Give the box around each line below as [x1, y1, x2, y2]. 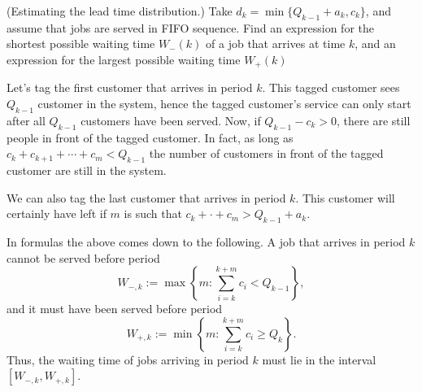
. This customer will [295, 189, 395, 206]
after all [7, 111, 46, 128]
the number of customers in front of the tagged [149, 145, 384, 162]
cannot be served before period [7, 249, 160, 266]
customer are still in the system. [7, 162, 167, 179]
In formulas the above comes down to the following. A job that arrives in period [7, 233, 406, 250]
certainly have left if [7, 205, 107, 222]
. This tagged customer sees [262, 79, 400, 96]
